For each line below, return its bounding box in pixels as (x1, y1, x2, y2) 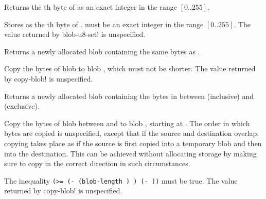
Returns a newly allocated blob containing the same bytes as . (4, 46, 200, 56)
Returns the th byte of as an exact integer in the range (4, 2, 178, 12)
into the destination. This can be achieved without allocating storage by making (4, 148, 257, 158)
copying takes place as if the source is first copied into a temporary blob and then (4, 137, 262, 148)
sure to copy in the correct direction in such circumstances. (4, 158, 190, 169)
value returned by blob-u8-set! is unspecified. (4, 29, 146, 39)
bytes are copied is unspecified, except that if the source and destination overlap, (4, 128, 259, 138)
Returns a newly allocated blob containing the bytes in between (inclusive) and (4, 90, 254, 101)
